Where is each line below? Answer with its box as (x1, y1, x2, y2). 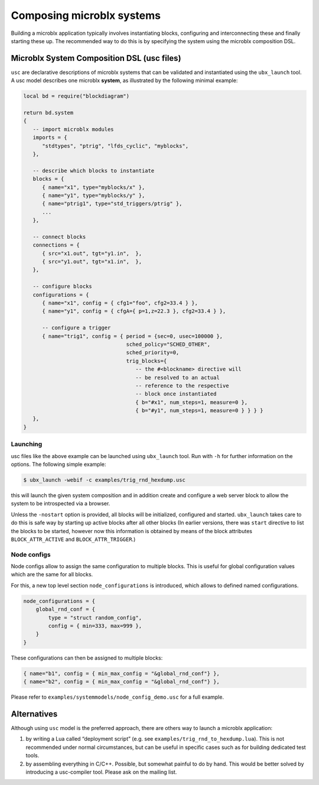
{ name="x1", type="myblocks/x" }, (42, 184, 145, 190)
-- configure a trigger (42, 325, 111, 331)
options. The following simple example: (11, 460, 106, 468)
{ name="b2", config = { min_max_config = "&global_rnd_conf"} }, (23, 679, 220, 685)
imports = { (32, 134, 67, 141)
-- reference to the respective (135, 382, 229, 389)
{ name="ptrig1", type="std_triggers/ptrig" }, (42, 200, 183, 207)
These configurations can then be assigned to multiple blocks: (11, 654, 163, 661)
